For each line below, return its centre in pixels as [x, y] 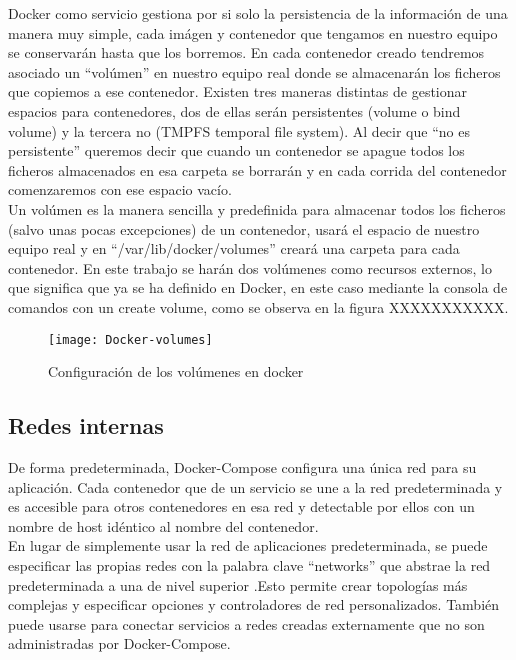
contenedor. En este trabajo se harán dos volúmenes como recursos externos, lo [250, 267]
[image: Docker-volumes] [130, 339]
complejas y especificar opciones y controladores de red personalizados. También [254, 604]
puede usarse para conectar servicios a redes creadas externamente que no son [246, 623]
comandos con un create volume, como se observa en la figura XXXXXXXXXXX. [258, 306]
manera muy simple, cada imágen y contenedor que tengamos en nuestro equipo [253, 32]
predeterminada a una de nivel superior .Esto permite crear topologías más [238, 584]
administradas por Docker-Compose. [119, 643]
